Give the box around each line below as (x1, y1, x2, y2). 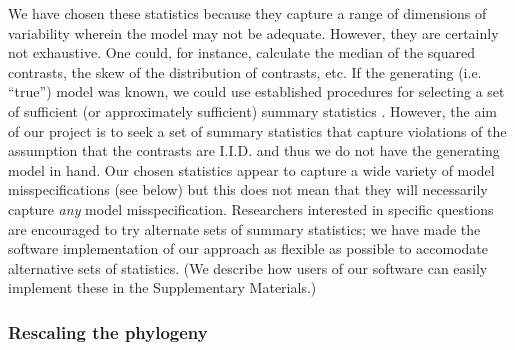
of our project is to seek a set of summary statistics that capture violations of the (8, 120, 507, 141)
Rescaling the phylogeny (8, 319, 208, 344)
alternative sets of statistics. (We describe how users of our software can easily (8, 257, 488, 278)
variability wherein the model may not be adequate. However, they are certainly (8, 22, 499, 43)
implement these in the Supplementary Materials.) (8, 277, 317, 298)
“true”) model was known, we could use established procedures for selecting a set (8, 81, 505, 102)
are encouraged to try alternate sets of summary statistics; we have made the (8, 218, 481, 239)
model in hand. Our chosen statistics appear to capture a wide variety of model (8, 159, 495, 180)
